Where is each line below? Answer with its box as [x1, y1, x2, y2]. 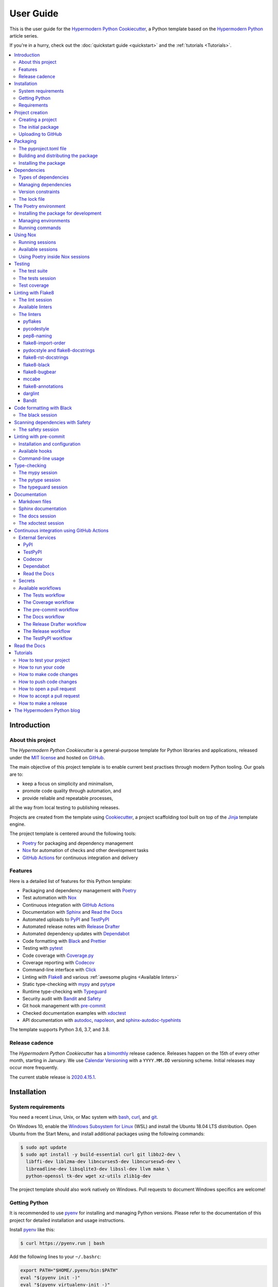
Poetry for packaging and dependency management [22, 840, 133, 846]
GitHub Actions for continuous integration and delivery [22, 855, 138, 861]
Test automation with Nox [22, 895, 77, 901]
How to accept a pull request [19, 693, 80, 699]
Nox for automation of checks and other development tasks [22, 847, 149, 854]
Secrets [19, 578, 36, 584]
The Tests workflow [23, 592, 65, 598]
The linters [19, 311, 41, 317]
